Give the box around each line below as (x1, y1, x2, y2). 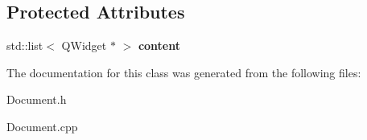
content (138, 37, 180, 54)
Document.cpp (6, 117, 78, 134)
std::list (6, 37, 43, 54)
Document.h (6, 91, 67, 108)
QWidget (61, 37, 107, 54)
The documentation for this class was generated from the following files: (6, 64, 361, 80)
